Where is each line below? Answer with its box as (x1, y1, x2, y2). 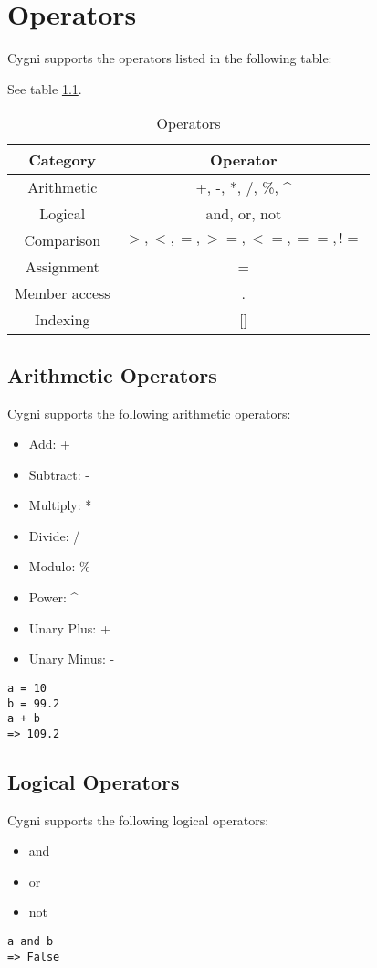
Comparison (24, 229, 101, 251)
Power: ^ (28, 588, 79, 607)
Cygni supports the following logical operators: (7, 810, 269, 829)
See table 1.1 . (7, 79, 82, 98)
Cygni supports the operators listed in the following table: (7, 48, 332, 68)
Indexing (35, 309, 90, 331)
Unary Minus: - (28, 649, 115, 668)
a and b (7, 935, 54, 949)
